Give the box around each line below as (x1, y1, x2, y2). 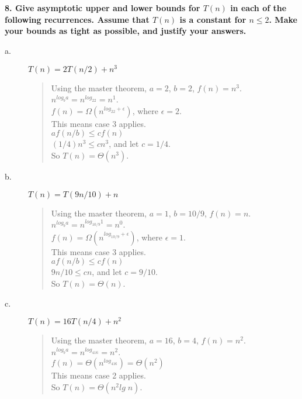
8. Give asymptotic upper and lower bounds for (5, 2, 200, 14)
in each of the (230, 2, 287, 14)
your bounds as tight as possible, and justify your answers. (5, 25, 247, 37)
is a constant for (179, 13, 247, 25)
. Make (269, 13, 297, 25)
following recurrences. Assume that (5, 13, 150, 25)
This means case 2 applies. (51, 369, 146, 381)
